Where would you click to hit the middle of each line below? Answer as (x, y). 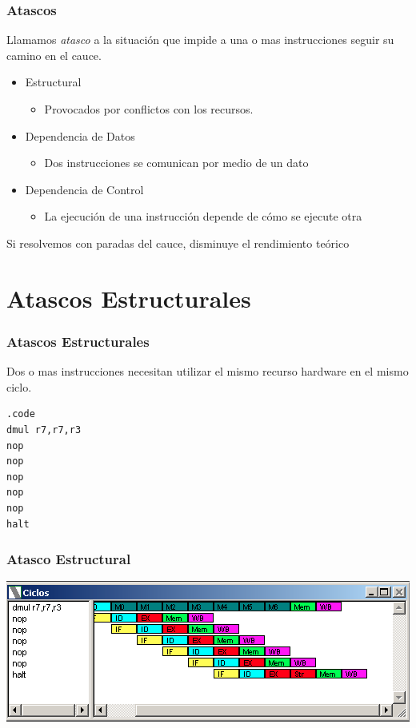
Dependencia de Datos (80, 135)
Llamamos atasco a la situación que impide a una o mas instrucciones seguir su (200, 40)
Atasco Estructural (69, 559)
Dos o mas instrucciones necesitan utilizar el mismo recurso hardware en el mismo (208, 371)
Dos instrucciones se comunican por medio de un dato (176, 163)
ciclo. (19, 386)
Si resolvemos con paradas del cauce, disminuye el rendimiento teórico (178, 243)
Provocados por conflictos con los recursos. (149, 109)
